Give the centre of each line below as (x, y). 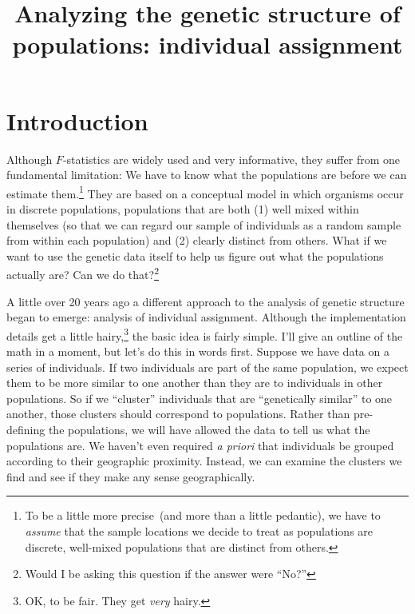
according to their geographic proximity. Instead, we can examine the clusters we (204, 461)
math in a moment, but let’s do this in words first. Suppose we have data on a (198, 351)
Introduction (77, 120)
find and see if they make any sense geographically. (131, 476)
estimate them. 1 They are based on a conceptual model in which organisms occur (205, 192)
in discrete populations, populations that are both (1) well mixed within (183, 208)
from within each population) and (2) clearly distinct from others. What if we (197, 240)
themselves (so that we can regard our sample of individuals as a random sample (204, 224)
